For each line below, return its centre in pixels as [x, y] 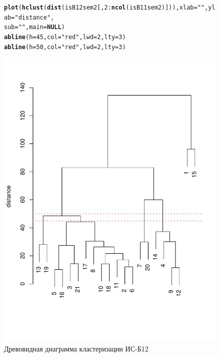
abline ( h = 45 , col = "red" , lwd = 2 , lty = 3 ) [65, 37]
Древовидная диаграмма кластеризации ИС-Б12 [76, 349]
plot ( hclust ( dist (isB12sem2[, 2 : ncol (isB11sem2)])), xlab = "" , [106, 8]
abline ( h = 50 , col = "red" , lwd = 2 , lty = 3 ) [65, 47]
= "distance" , [33, 17]
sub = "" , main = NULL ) [34, 27]
